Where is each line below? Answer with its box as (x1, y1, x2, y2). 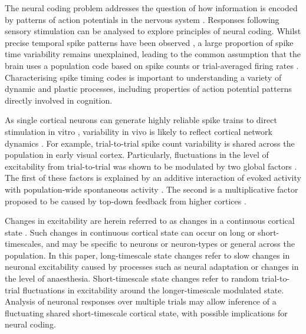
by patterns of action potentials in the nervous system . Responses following (5, 13, 279, 25)
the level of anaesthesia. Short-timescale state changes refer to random (5, 272, 259, 285)
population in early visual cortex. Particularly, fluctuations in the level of (5, 148, 269, 161)
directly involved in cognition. (5, 94, 113, 106)
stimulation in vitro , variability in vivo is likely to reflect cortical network (5, 125, 272, 137)
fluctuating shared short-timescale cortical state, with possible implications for (5, 306, 288, 319)
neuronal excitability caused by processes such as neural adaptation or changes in (5, 260, 299, 273)
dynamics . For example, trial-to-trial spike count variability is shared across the (5, 137, 295, 149)
